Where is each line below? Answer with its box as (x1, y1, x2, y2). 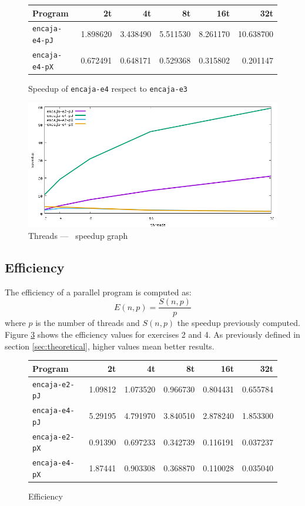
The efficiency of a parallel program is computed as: (5, 285, 192, 298)
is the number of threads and (35, 317, 140, 329)
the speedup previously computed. (177, 317, 300, 329)
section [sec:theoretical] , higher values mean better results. (5, 339, 214, 352)
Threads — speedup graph (28, 229, 128, 241)
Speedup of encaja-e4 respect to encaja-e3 (28, 82, 187, 94)
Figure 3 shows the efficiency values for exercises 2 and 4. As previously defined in (5, 328, 300, 341)
